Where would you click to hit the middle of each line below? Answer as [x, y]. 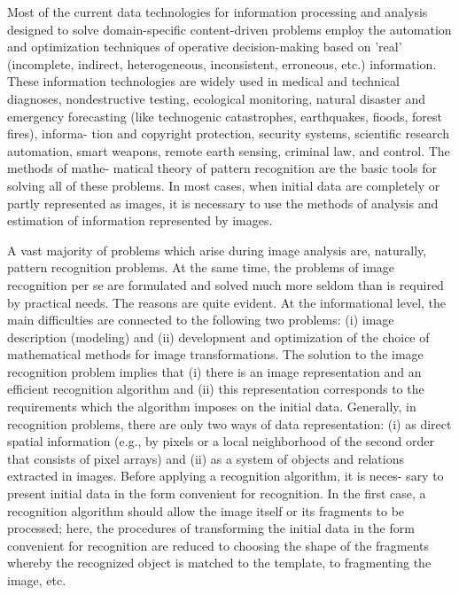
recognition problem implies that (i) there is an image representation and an [214, 371]
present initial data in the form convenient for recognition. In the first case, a [217, 493]
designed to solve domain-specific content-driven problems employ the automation [229, 29]
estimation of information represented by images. [140, 220]
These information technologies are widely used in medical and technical [203, 81]
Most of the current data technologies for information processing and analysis [218, 12]
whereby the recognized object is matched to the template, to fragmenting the [219, 563]
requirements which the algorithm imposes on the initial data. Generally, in [212, 407]
